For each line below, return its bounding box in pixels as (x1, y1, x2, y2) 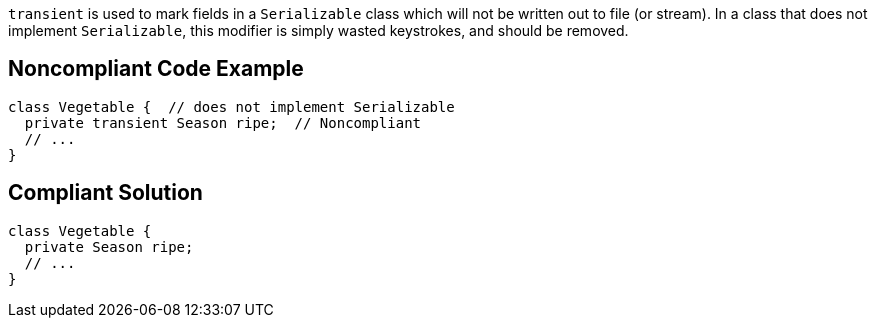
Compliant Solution (8, 180, 203, 206)
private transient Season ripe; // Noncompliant (24, 114, 422, 131)
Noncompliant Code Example (8, 56, 304, 82)
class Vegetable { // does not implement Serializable (8, 98, 455, 115)
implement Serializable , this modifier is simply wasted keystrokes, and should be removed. (8, 22, 629, 39)
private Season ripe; (24, 238, 194, 255)
